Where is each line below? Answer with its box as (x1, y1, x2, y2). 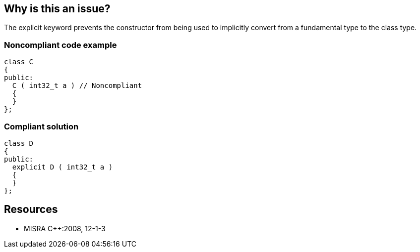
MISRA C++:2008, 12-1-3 (24, 224, 106, 233)
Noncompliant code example (4, 40, 117, 50)
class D (4, 139, 34, 147)
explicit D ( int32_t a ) (12, 163, 113, 171)
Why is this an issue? (4, 2, 111, 15)
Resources (4, 203, 58, 216)
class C (4, 58, 34, 66)
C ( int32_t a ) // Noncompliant (12, 82, 142, 90)
